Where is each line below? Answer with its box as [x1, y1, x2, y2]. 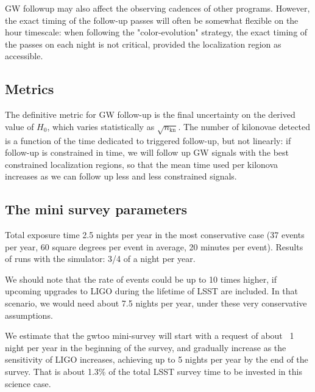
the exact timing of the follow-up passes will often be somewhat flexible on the [5, 13, 299, 26]
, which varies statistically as [47, 120, 155, 132]
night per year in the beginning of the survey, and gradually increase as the [5, 341, 286, 354]
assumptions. [5, 308, 53, 321]
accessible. [5, 49, 43, 62]
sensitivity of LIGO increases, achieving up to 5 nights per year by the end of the [5, 353, 308, 366]
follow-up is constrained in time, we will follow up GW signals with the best [5, 146, 289, 159]
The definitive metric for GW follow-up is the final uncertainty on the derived [5, 108, 296, 121]
